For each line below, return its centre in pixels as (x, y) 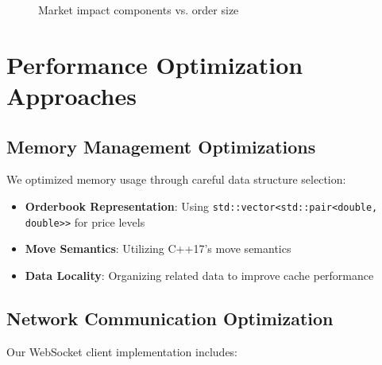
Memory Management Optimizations (161, 146)
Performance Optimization (155, 64)
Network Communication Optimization (170, 318)
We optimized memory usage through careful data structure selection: (176, 179)
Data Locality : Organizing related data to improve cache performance (199, 275)
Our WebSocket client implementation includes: (122, 351)
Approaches (71, 95)
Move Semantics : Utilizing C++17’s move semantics (158, 249)
